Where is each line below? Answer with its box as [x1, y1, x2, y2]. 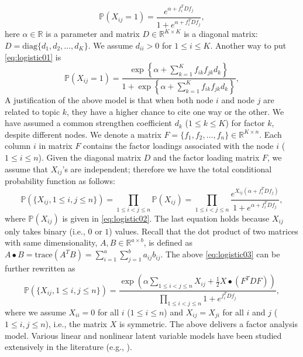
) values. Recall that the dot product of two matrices [109, 225, 298, 237]
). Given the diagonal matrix [38, 151, 142, 163]
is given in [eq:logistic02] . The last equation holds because [62, 212, 270, 224]
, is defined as [143, 236, 193, 249]
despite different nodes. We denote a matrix [5, 128, 161, 140]
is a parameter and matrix [46, 28, 140, 40]
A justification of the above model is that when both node [5, 93, 214, 106]
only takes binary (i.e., [5, 225, 85, 237]
